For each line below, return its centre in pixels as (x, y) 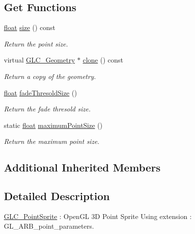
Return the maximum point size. (52, 141)
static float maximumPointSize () (53, 125)
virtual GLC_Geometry (40, 60)
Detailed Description (57, 196)
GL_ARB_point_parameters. (49, 226)
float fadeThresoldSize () (41, 92)
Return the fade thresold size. (47, 109)
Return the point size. (36, 43)
